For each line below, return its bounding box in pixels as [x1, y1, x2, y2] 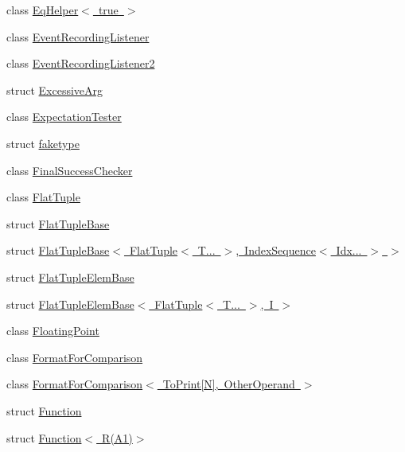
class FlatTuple [6, 189, 80, 205]
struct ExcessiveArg [6, 81, 103, 98]
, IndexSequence [236, 242, 316, 259]
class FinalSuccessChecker [6, 162, 133, 178]
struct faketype [6, 134, 80, 151]
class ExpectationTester [6, 108, 122, 125]
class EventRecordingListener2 [6, 55, 155, 72]
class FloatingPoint [6, 322, 99, 339]
